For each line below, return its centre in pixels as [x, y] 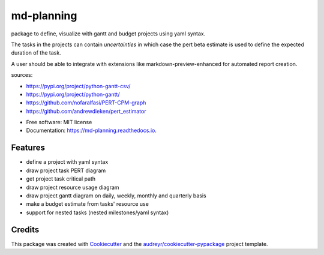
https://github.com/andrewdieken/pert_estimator [86, 111]
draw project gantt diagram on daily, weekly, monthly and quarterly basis [116, 196]
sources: [22, 75]
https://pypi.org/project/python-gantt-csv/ [78, 86]
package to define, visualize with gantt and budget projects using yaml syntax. [108, 34]
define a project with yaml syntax [67, 162]
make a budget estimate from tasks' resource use [88, 204]
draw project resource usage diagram [73, 187]
